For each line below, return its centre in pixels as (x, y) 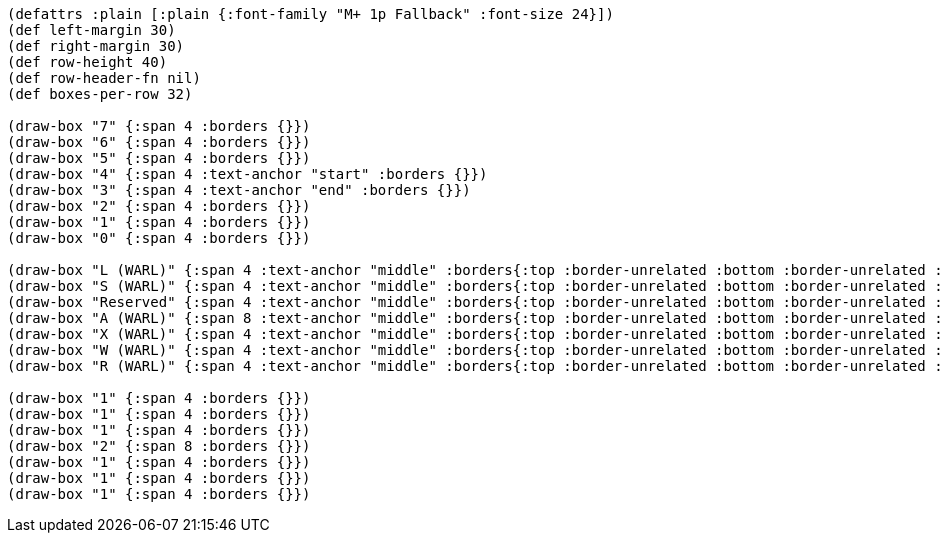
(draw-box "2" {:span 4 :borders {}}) (159, 206)
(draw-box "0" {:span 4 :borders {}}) (159, 238)
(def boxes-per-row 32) (100, 94)
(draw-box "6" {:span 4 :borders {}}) (159, 142)
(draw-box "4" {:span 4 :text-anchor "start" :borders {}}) (247, 174)
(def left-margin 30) (91, 30)
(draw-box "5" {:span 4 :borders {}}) (159, 158)
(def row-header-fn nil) (104, 78)
